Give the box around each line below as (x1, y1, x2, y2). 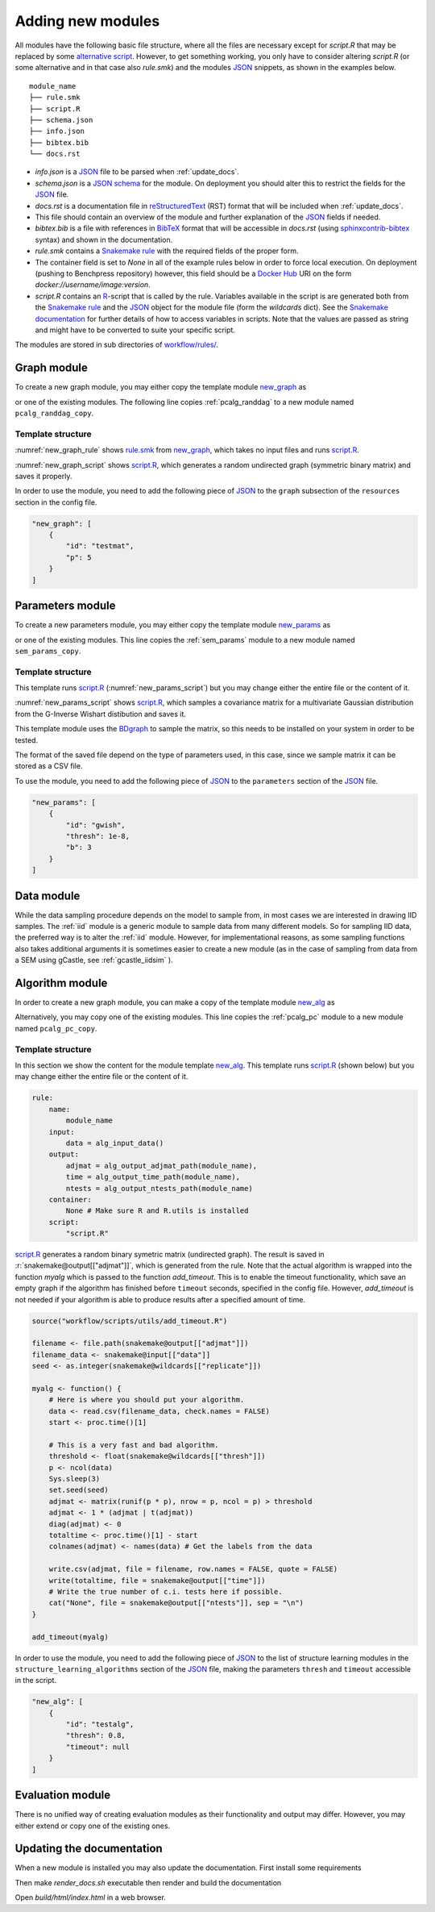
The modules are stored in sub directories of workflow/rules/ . (14, 339, 219, 350)
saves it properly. (14, 471, 72, 481)
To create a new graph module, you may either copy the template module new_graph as (14, 382, 307, 392)
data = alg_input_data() (65, 1138, 164, 1148)
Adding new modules (14, 12, 160, 30)
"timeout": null (65, 1742, 130, 1752)
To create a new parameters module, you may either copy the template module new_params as (14, 620, 331, 630)
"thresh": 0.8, (65, 1731, 126, 1740)
